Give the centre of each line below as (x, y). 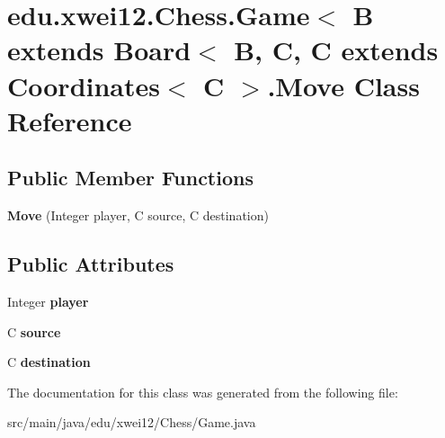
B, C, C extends (336, 50)
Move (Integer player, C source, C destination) (138, 215)
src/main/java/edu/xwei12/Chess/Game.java (132, 422)
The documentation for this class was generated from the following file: (203, 392)
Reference (70, 120)
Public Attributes (91, 264)
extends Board (99, 50)
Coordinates (84, 85)
